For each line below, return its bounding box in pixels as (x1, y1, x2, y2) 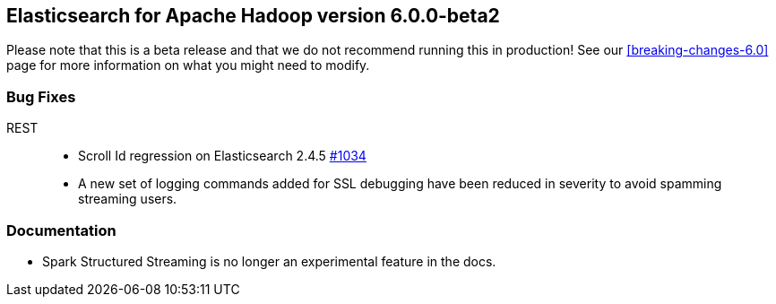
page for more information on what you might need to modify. (6, 57, 370, 74)
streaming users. (78, 191, 177, 207)
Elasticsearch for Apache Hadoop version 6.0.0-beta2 (6, 4, 500, 27)
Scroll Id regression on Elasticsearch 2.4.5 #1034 (78, 148, 366, 164)
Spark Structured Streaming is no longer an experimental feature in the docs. (42, 253, 496, 269)
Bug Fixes (6, 87, 76, 106)
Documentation (6, 221, 116, 239)
